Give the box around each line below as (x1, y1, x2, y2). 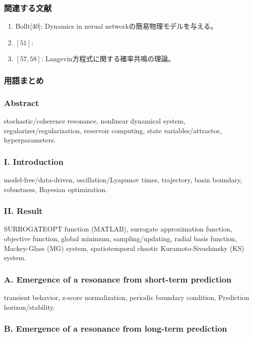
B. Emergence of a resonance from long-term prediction (4, 322, 227, 335)
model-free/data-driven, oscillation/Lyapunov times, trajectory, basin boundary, (4, 175, 242, 185)
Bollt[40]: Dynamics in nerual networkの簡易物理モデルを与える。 (15, 21, 217, 31)
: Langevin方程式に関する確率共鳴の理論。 (41, 53, 175, 64)
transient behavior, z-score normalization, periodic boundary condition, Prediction (4, 292, 249, 302)
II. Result (4, 205, 43, 217)
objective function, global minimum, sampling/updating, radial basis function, (4, 233, 237, 244)
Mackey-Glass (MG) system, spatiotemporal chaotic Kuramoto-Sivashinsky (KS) (4, 243, 244, 253)
